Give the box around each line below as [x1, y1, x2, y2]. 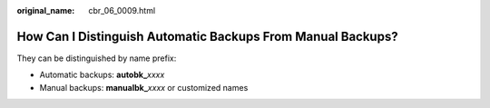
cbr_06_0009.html [88, 5, 156, 15]
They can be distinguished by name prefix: [16, 53, 177, 64]
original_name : [16, 5, 75, 15]
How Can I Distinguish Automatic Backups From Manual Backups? [16, 28, 398, 44]
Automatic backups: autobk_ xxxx [39, 69, 165, 81]
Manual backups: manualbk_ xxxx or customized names [39, 82, 249, 93]
